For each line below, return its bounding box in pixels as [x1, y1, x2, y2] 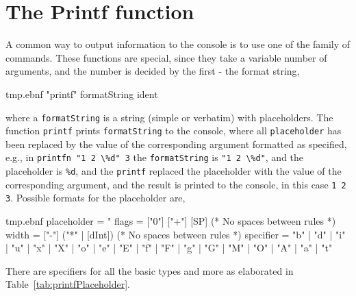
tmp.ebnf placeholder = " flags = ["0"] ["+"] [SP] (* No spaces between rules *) [5, 214, 336, 228]
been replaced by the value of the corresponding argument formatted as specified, [5, 136, 347, 151]
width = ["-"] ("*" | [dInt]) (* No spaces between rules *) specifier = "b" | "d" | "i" [5, 227, 346, 241]
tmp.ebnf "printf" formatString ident [5, 86, 158, 101]
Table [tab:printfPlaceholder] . [5, 277, 130, 291]
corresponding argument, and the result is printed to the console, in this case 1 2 [5, 177, 346, 191]
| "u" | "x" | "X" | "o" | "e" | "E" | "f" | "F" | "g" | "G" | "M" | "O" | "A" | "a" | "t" [5, 241, 333, 255]
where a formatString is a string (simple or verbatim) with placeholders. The [5, 110, 333, 124]
